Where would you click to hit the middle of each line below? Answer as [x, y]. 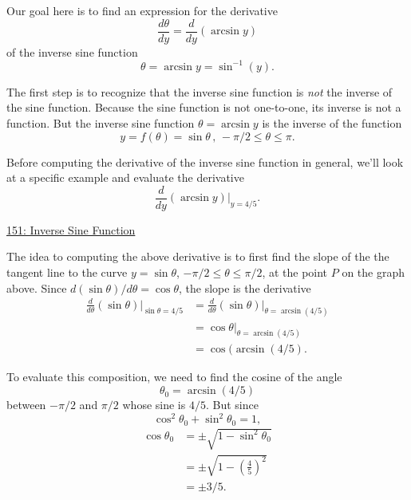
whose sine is [154, 405]
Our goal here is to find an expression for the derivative [142, 10]
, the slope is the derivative [245, 287]
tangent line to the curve [67, 272]
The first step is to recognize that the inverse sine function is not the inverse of [200, 91]
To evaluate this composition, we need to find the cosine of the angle [174, 377]
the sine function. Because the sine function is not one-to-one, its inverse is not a [204, 107]
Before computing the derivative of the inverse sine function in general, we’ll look [205, 161]
